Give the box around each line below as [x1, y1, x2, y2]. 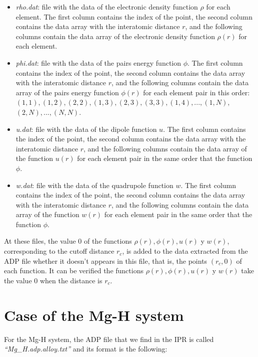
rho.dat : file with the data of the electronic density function [15, 2, 198, 12]
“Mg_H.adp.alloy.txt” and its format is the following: [4, 343, 167, 354]
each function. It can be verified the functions [4, 265, 143, 276]
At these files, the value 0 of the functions [4, 236, 132, 246]
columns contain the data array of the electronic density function [15, 31, 215, 41]
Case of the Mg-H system [4, 304, 184, 325]
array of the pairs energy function [15, 87, 119, 97]
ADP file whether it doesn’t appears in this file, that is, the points [4, 255, 207, 266]
